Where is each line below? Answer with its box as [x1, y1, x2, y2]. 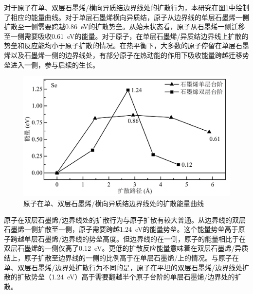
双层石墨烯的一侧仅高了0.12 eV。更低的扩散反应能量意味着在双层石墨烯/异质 [4, 243, 249, 253]
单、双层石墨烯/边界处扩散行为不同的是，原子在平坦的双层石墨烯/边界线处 [4, 262, 242, 272]
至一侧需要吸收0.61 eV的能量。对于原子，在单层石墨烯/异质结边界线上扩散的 [4, 31, 249, 41]
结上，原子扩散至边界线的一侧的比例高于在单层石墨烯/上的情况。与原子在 [4, 252, 239, 262]
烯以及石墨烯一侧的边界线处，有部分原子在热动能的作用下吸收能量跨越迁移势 [4, 50, 249, 60]
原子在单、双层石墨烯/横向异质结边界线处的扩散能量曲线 [23, 198, 204, 208]
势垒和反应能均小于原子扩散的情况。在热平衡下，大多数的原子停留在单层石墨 [4, 40, 249, 51]
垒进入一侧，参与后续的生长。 [4, 59, 99, 69]
